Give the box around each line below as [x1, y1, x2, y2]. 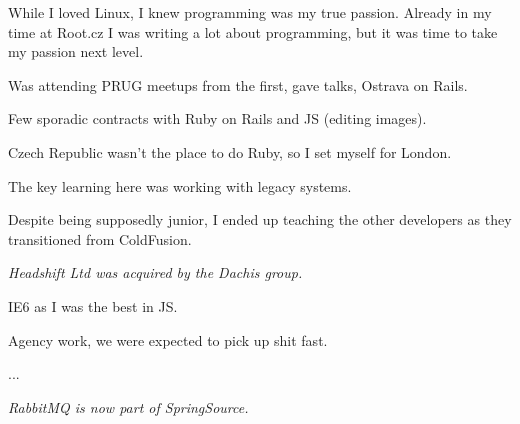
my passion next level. [8, 41, 144, 62]
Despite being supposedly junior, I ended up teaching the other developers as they [8, 209, 512, 230]
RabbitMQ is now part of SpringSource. [8, 396, 249, 417]
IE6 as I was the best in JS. [8, 295, 178, 316]
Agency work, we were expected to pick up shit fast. [8, 329, 328, 350]
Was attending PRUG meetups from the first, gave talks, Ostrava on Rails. [8, 74, 468, 95]
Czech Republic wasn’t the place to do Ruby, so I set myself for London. [8, 141, 452, 162]
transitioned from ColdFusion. [8, 228, 192, 249]
